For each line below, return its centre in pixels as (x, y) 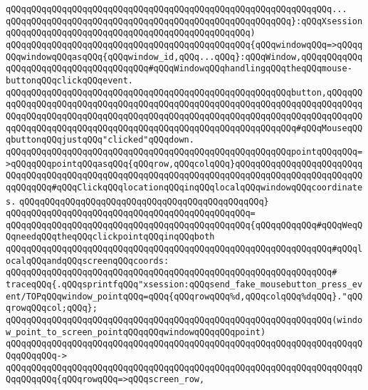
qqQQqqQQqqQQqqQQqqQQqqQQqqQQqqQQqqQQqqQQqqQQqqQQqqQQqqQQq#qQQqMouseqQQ (184, 128)
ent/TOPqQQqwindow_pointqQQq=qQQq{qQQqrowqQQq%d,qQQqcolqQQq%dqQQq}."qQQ (184, 296)
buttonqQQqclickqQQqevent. (69, 80)
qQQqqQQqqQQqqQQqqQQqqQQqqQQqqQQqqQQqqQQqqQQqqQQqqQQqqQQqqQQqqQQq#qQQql (184, 249)
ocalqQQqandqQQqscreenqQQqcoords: (88, 261)
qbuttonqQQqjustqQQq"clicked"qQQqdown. (100, 140)
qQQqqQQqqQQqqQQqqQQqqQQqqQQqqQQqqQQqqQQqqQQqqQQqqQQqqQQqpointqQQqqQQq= (184, 152)
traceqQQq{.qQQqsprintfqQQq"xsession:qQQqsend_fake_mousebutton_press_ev (184, 285)
